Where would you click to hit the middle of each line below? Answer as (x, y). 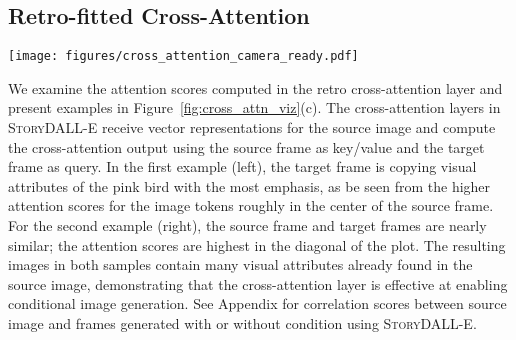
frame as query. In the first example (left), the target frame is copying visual (242, 166)
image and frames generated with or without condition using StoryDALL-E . (242, 322)
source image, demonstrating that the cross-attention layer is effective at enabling (258, 283)
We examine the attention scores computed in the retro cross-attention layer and (255, 87)
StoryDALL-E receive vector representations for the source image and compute (252, 127)
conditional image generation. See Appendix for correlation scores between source (257, 303)
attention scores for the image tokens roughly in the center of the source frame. (251, 205)
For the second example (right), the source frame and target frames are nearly (247, 225)
